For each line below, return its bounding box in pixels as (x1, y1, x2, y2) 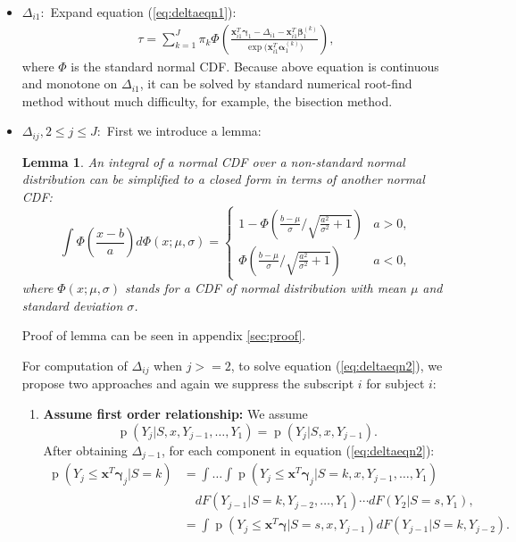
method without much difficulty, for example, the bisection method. (21, 91, 393, 110)
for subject (366, 374, 425, 393)
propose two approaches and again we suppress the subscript (21, 374, 354, 393)
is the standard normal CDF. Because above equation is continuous (71, 56, 439, 75)
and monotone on (21, 74, 118, 93)
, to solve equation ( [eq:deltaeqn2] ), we (230, 355, 443, 374)
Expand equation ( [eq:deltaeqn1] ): (50, 3, 237, 21)
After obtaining (43, 440, 128, 459)
